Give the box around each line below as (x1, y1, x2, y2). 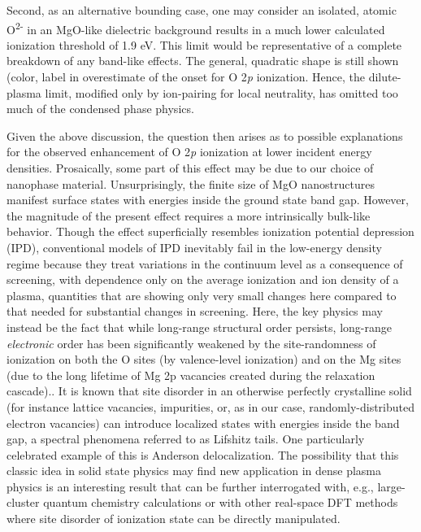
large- (377, 477, 406, 495)
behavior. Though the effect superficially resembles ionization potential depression (7, 223, 414, 240)
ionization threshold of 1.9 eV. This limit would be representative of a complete (7, 36, 402, 53)
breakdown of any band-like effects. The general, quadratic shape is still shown (7, 52, 399, 69)
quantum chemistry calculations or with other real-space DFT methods (43, 494, 398, 511)
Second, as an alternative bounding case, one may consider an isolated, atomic (7, 2, 397, 18)
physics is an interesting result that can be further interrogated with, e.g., (7, 477, 374, 495)
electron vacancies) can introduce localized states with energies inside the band (7, 414, 400, 431)
